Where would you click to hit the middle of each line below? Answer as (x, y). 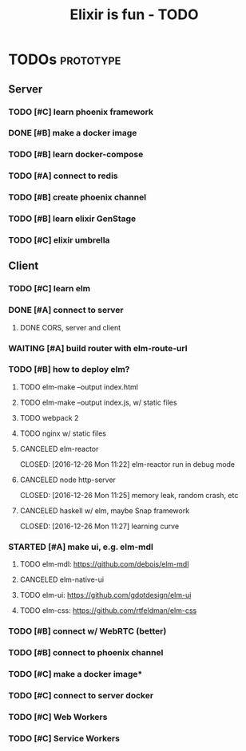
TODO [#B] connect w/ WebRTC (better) (87, 631)
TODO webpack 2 (49, 417)
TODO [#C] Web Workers (58, 717)
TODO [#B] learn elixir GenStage (72, 219)
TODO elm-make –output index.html (79, 387)
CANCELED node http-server (67, 480)
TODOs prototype (65, 59)
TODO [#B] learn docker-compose (76, 155)
